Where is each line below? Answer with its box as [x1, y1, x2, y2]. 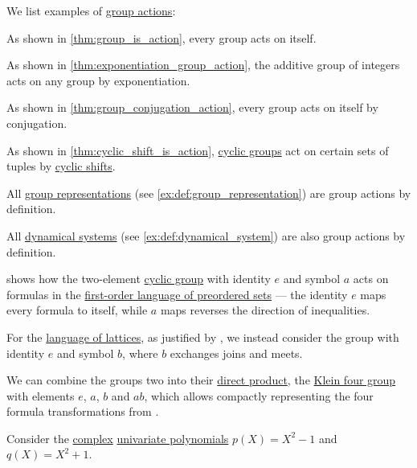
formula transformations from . [6, 403, 159, 420]
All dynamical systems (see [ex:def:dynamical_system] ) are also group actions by [6, 227, 406, 244]
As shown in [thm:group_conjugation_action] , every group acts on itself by [6, 99, 378, 116]
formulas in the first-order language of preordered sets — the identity [6, 285, 348, 302]
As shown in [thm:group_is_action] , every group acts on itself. [6, 29, 317, 46]
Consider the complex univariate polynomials [6, 429, 229, 446]
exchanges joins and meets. [170, 344, 303, 361]
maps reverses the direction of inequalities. [160, 302, 370, 318]
